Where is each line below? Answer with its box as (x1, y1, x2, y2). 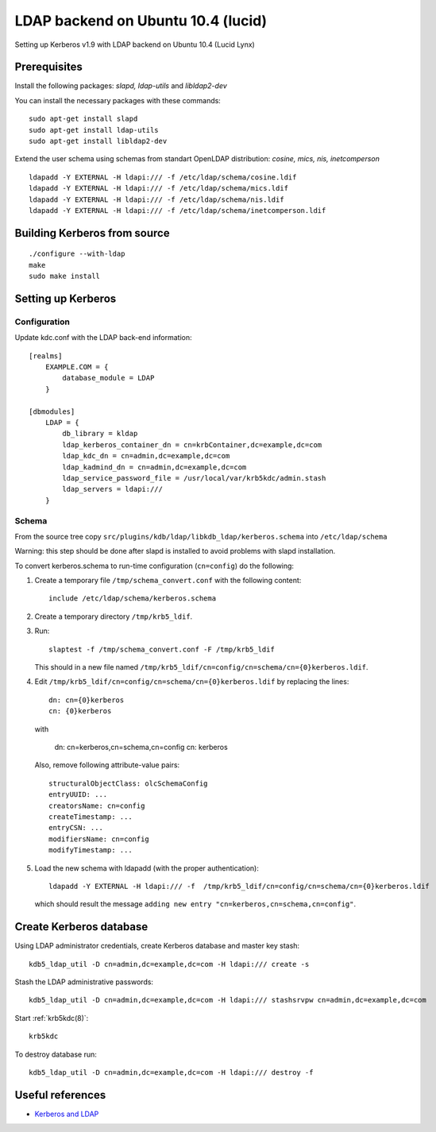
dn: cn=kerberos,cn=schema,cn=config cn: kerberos (54, 743, 228, 751)
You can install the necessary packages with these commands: (14, 95, 222, 105)
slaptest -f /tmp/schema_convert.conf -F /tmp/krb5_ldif (48, 644, 276, 654)
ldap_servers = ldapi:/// (62, 485, 163, 494)
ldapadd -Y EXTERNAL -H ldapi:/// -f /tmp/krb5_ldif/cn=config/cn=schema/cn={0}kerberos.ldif (48, 882, 430, 891)
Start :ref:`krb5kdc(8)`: (14, 1013, 89, 1022)
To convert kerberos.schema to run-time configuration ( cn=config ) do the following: (14, 561, 294, 570)
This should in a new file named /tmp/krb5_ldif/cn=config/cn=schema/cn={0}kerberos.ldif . (34, 663, 368, 672)
